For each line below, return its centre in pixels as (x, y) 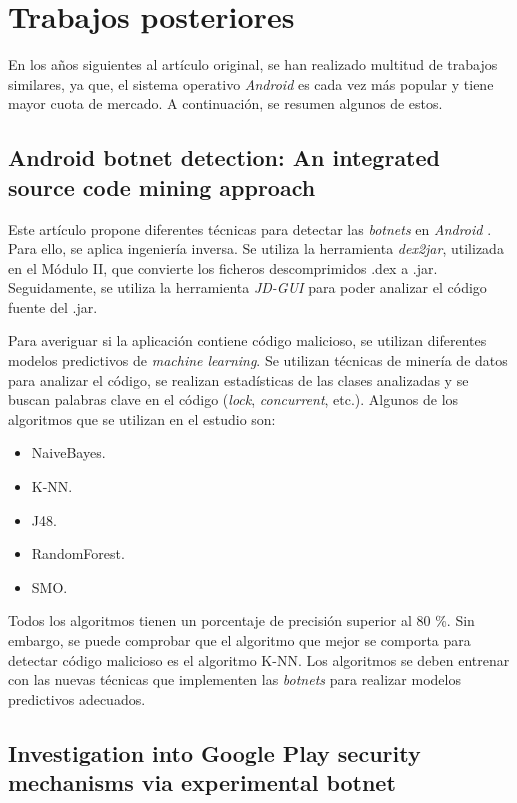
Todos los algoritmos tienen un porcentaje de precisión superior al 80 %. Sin (241, 620)
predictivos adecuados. (77, 698)
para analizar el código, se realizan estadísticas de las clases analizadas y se (238, 379)
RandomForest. (78, 553)
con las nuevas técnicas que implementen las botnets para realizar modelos (234, 679)
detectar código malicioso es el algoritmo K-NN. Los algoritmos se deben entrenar (259, 659)
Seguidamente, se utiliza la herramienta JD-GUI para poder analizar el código (247, 287)
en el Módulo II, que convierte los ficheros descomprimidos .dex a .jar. (223, 267)
